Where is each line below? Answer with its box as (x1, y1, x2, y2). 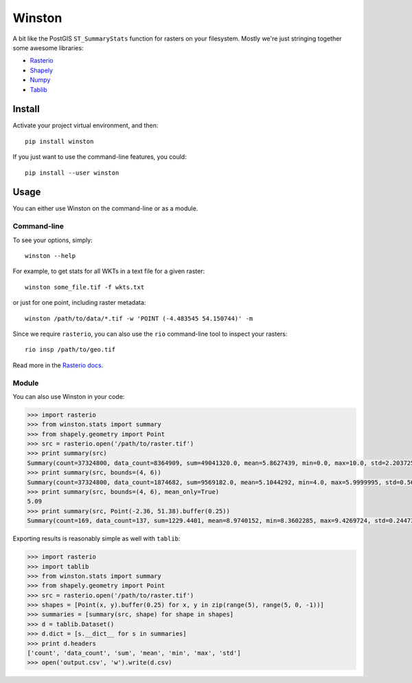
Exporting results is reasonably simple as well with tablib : (12, 534, 181, 543)
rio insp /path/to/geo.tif (25, 346, 116, 354)
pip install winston (25, 138, 94, 145)
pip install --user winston (25, 169, 119, 177)
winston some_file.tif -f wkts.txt (25, 283, 145, 291)
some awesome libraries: (12, 43, 84, 52)
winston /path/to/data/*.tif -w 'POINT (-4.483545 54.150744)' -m (25, 314, 253, 323)
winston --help (25, 252, 76, 260)
